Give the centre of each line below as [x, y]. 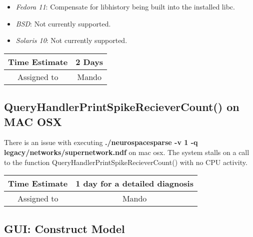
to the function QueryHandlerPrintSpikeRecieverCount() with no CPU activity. [126, 162]
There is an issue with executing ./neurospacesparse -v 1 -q [101, 142]
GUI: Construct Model [64, 228]
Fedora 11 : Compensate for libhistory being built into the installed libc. [125, 6]
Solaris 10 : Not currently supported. [71, 40]
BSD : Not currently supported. [63, 23]
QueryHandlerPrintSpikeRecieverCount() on [122, 107]
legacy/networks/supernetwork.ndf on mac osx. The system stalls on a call [127, 152]
